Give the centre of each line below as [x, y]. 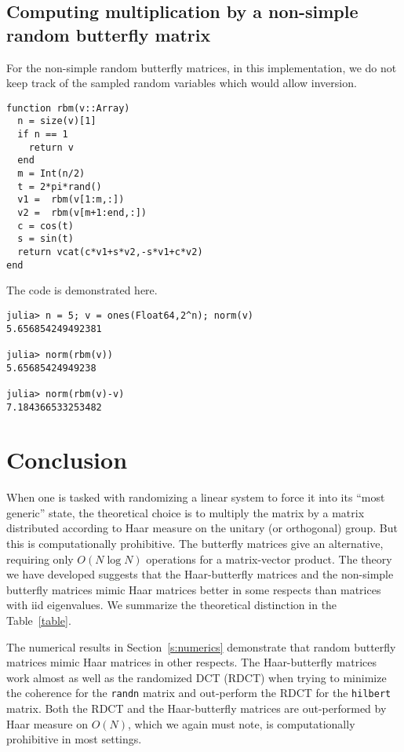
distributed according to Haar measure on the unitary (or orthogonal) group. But [202, 528]
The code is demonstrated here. [82, 290]
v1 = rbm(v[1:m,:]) [71, 200]
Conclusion [67, 460]
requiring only [40, 559]
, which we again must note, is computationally [242, 723]
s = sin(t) [45, 239]
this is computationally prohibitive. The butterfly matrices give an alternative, [195, 544]
